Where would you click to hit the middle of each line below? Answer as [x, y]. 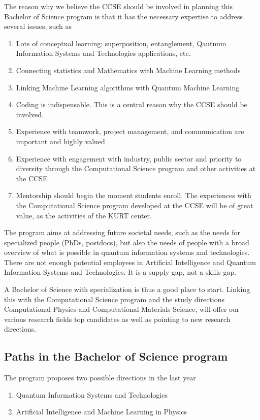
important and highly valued [60, 141]
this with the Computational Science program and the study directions [114, 299]
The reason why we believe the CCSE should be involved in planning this [119, 6]
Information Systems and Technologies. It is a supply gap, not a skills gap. [120, 272]
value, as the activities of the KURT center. [84, 215]
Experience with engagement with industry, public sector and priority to [129, 158]
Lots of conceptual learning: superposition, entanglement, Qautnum [121, 43]
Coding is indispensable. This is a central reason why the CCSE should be [132, 104]
